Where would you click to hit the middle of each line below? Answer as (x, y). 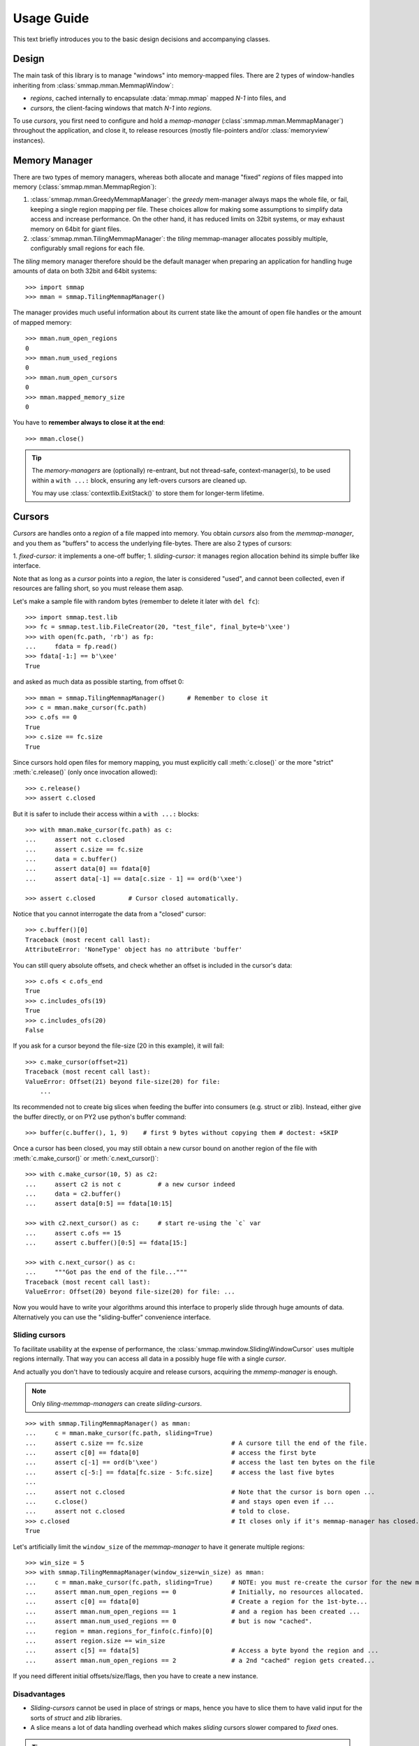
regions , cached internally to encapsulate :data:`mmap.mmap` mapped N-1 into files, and (158, 98)
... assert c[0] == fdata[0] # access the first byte (171, 1452)
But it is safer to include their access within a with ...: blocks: (106, 814)
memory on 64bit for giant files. (76, 229)
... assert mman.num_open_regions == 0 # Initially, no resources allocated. (195, 1592)
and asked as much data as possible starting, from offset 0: (98, 682)
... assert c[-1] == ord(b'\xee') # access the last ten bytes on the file (200, 1462)
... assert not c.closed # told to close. (158, 1511)
